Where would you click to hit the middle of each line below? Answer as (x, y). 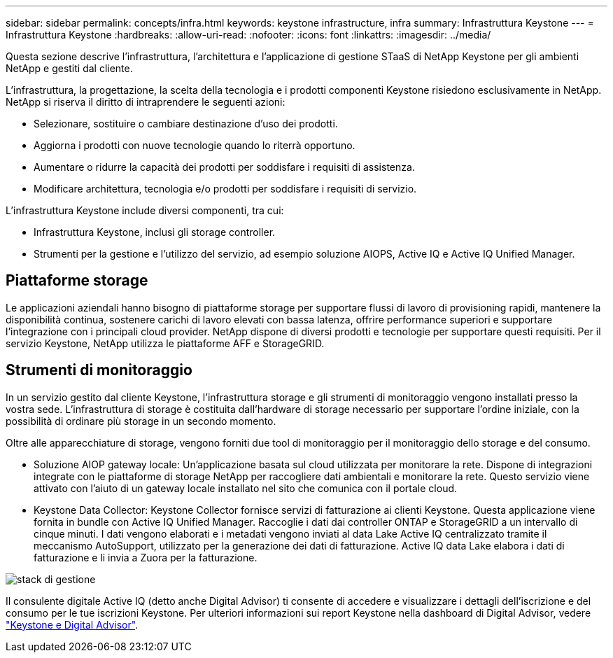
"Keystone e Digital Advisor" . (72, 624)
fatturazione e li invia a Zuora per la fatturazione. (146, 557)
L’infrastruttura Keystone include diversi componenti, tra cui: (145, 210)
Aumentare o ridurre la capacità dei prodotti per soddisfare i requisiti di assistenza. (224, 167)
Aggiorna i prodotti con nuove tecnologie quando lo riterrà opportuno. (195, 145)
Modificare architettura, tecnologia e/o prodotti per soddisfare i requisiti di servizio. (225, 189)
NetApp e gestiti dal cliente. (69, 68)
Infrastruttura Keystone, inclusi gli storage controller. (155, 232)
